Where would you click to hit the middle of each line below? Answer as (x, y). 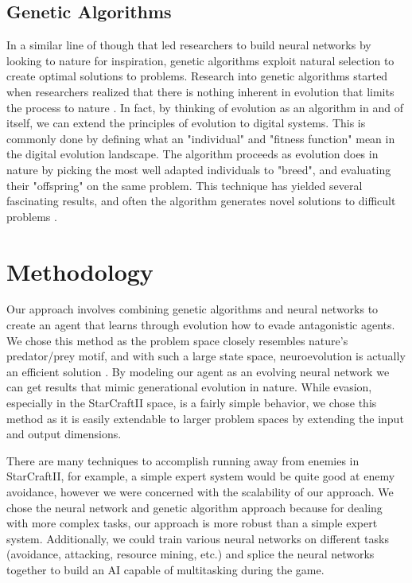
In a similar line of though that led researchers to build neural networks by (189, 45)
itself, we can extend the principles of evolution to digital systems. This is (186, 123)
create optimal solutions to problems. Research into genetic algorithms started (197, 76)
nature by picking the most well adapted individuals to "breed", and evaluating (199, 169)
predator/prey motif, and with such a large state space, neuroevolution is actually (206, 356)
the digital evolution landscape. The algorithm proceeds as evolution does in (192, 154)
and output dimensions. (64, 434)
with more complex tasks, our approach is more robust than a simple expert (192, 523)
